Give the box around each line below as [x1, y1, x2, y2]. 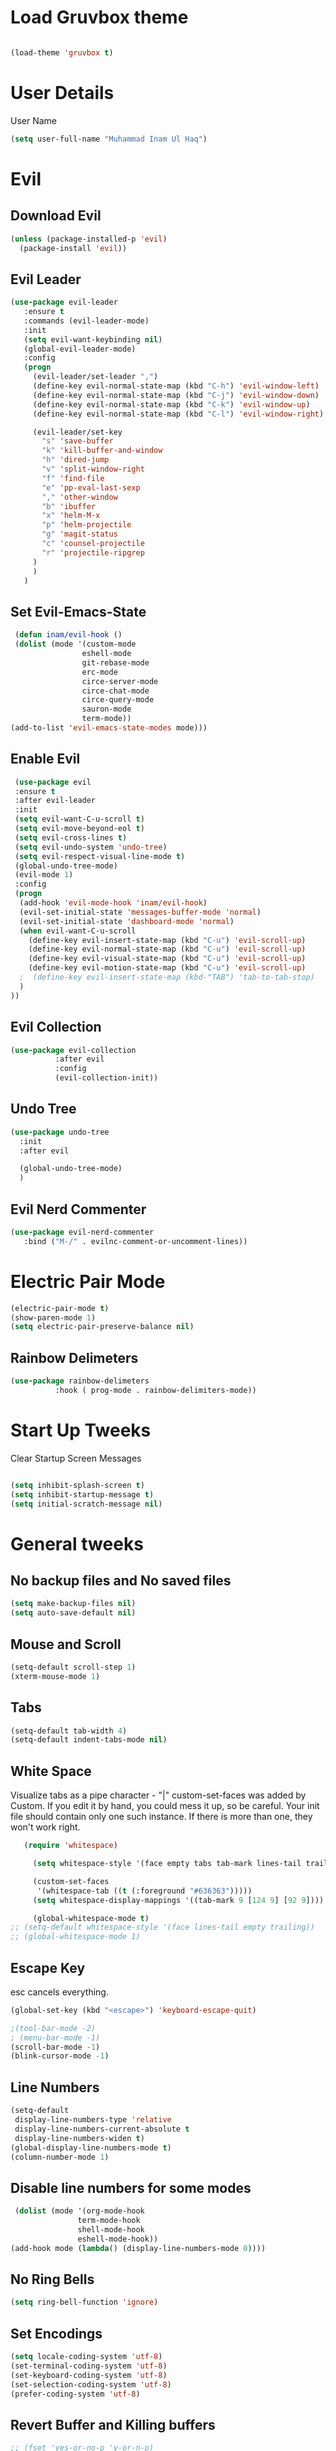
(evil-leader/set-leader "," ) [32, 372, 159, 382]
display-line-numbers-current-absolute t [14, 2124, 190, 2134]
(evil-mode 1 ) [14, 870, 74, 880]
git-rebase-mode [81, 657, 150, 668]
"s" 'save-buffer [41, 436, 114, 446]
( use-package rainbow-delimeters [10, 1376, 150, 1386]
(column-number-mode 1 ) [10, 2152, 110, 2162]
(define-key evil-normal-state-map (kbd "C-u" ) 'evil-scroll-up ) [28, 944, 307, 955]
